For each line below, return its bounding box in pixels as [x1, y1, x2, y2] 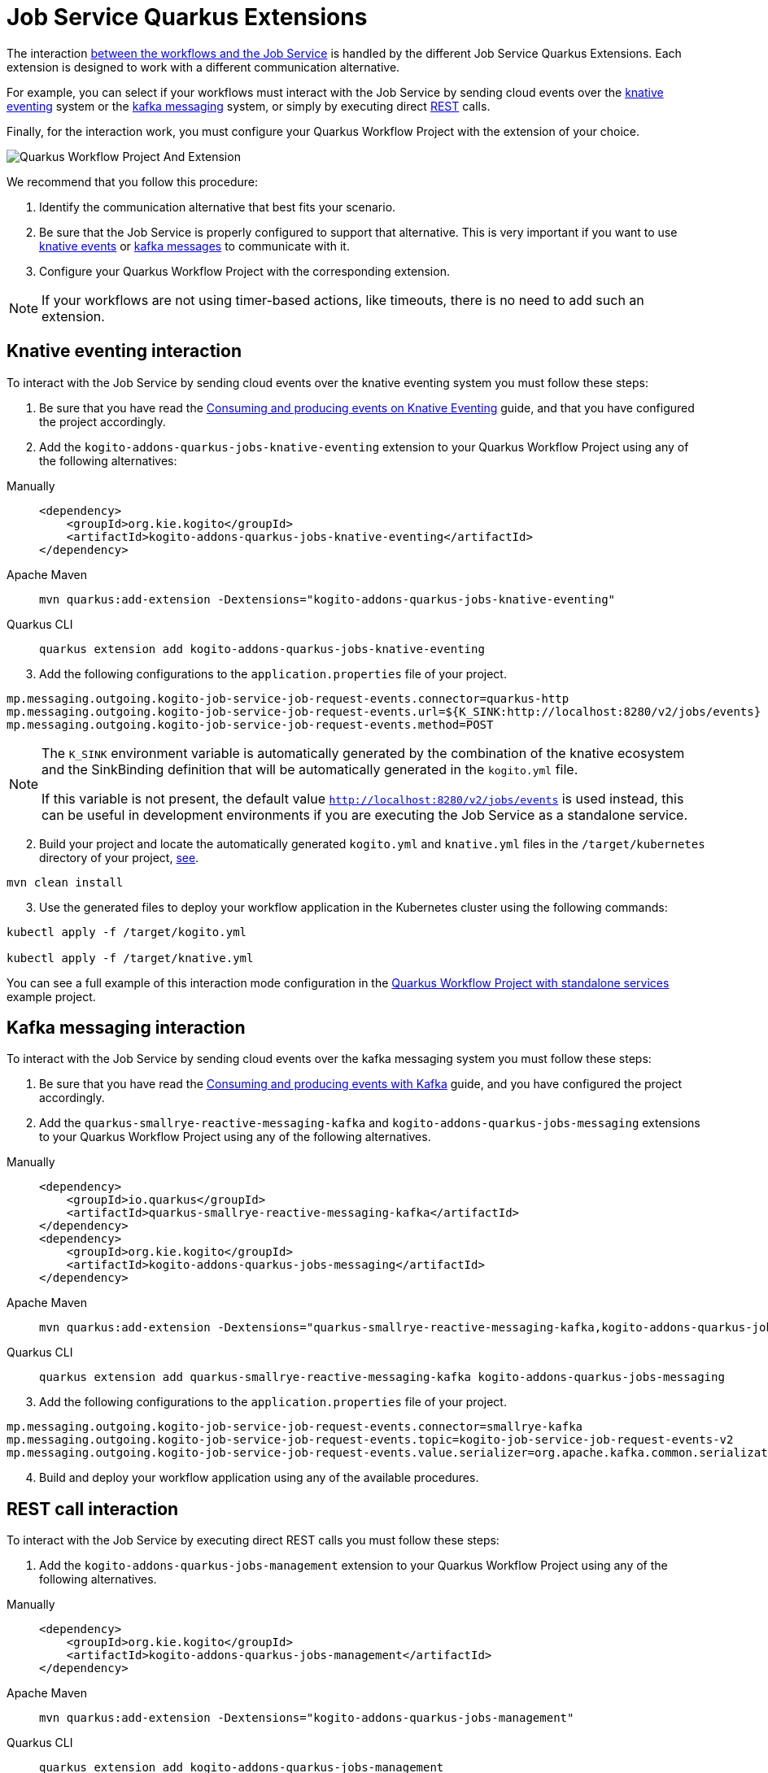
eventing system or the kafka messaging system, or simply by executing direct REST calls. [7, 98, 491, 113]
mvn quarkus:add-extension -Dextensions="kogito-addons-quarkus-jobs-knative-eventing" [39, 592, 616, 606]
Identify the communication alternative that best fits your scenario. [39, 199, 396, 214]
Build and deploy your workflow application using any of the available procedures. [39, 1470, 479, 1485]
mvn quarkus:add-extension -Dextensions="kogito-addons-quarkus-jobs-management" [39, 1711, 574, 1725]
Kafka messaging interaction [7, 1017, 246, 1039]
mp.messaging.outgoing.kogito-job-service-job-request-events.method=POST [7, 717, 494, 731]
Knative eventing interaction [7, 341, 242, 362]
